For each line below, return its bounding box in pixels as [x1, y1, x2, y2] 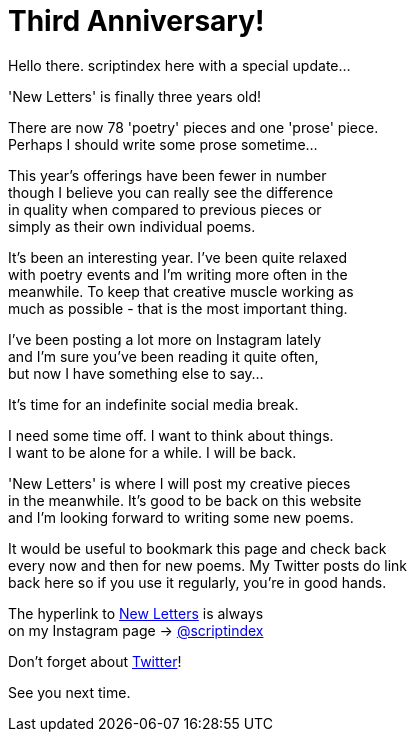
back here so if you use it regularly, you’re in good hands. [8, 573, 387, 591]
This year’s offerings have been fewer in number [8, 166, 327, 184]
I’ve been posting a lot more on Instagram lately [8, 330, 322, 348]
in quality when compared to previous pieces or [8, 200, 322, 218]
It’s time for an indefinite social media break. [8, 395, 299, 413]
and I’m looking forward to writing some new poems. [8, 508, 354, 526]
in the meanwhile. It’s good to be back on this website [8, 491, 362, 509]
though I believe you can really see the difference [8, 183, 334, 201]
